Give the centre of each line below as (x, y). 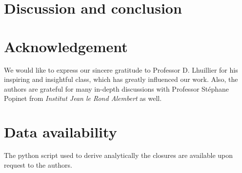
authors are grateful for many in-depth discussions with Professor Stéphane (117, 88)
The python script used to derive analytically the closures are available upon (119, 155)
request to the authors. (38, 164)
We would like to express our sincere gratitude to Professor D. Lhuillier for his (121, 69)
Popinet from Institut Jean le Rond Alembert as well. (83, 98)
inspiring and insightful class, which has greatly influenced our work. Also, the (121, 79)
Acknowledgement (66, 46)
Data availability (60, 132)
